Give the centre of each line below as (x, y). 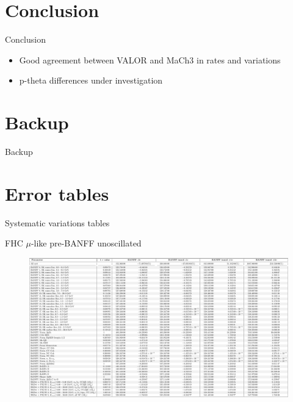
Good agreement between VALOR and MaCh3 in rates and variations (150, 59)
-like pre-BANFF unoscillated (86, 243)
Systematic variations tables (57, 222)
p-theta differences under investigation (91, 80)
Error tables (57, 193)
